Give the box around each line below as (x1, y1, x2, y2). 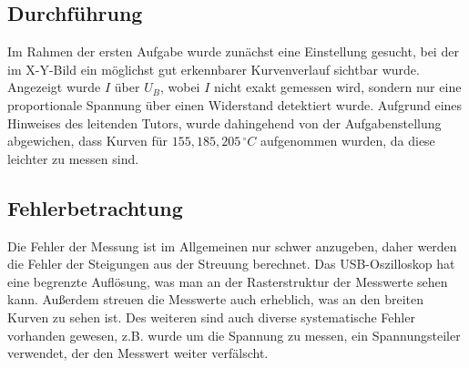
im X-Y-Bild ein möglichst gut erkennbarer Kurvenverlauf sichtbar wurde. (7, 59, 420, 78)
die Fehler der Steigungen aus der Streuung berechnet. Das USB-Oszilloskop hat (7, 254, 455, 273)
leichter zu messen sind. (7, 148, 139, 168)
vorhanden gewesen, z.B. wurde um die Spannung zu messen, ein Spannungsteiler (7, 325, 461, 344)
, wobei (159, 77, 200, 97)
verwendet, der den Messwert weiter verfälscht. (7, 343, 269, 363)
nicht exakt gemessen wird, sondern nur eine (213, 77, 462, 97)
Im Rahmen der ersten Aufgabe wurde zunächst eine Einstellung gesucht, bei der (7, 42, 459, 61)
